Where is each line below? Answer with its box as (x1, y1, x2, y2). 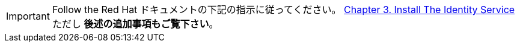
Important (6, 10, 50, 22)
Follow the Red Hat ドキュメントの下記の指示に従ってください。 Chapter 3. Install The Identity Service (52, 4, 515, 15)
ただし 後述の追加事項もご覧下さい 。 (52, 18, 219, 30)
